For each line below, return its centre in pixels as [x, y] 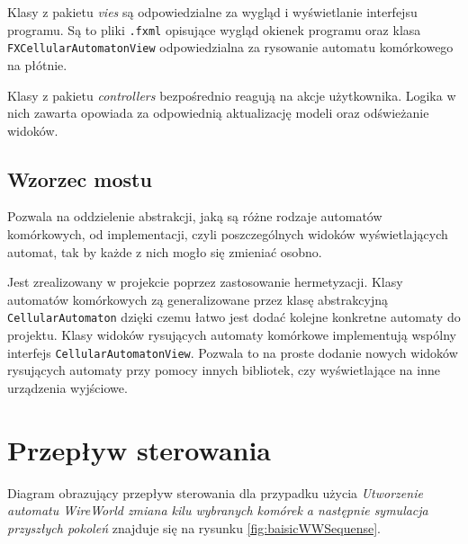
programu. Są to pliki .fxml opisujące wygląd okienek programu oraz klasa [214, 29]
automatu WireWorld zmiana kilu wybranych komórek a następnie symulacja [218, 510]
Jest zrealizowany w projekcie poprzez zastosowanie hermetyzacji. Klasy [205, 282]
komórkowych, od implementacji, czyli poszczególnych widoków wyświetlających [228, 234]
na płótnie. [37, 64]
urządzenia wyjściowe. [67, 387]
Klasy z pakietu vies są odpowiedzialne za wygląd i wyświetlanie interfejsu [212, 12]
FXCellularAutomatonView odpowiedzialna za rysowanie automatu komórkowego [230, 47]
